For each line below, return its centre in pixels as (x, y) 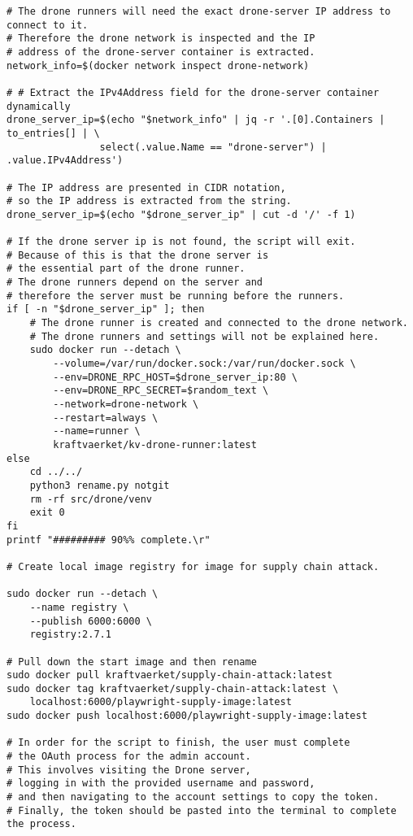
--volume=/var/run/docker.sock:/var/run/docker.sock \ (204, 364)
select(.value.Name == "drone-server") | (213, 147)
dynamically (39, 106)
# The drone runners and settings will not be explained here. (204, 336)
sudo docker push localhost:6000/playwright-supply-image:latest (187, 716)
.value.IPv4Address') (65, 161)
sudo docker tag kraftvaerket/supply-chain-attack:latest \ (173, 688)
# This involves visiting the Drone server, (129, 770)
